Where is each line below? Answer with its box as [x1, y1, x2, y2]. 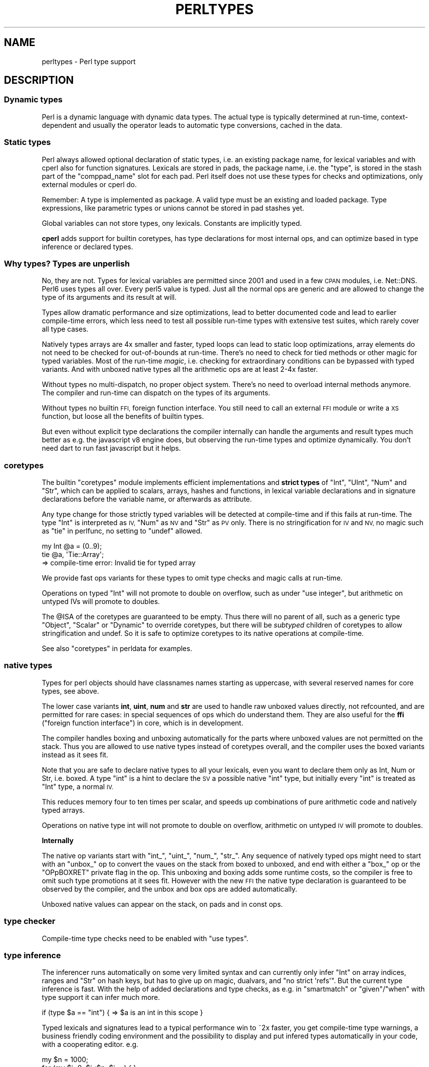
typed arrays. [42, 805, 85, 814]
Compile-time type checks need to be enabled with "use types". [42, 934, 249, 943]
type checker [4, 916, 55, 926]
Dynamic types [4, 95, 63, 105]
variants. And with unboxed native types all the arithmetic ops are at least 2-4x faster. [42, 365, 318, 374]
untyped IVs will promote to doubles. [42, 597, 160, 606]
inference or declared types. [42, 242, 133, 251]
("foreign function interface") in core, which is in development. [42, 718, 243, 727]
